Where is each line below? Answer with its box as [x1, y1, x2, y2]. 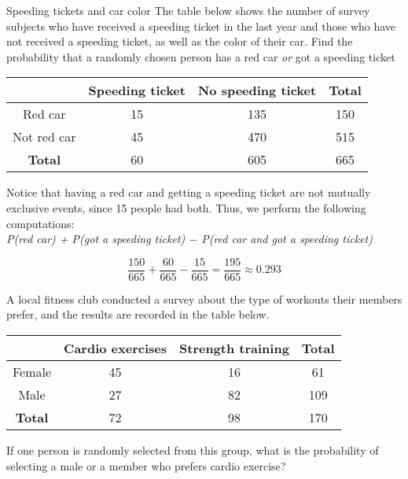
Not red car [13, 127, 76, 146]
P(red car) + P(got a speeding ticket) [6, 230, 186, 247]
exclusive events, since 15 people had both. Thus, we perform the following [6, 199, 366, 216]
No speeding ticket [197, 81, 317, 100]
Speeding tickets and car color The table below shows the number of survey [6, 2, 370, 18]
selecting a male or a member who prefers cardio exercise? [6, 457, 286, 473]
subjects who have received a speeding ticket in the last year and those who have [6, 17, 396, 34]
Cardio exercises [64, 339, 167, 357]
